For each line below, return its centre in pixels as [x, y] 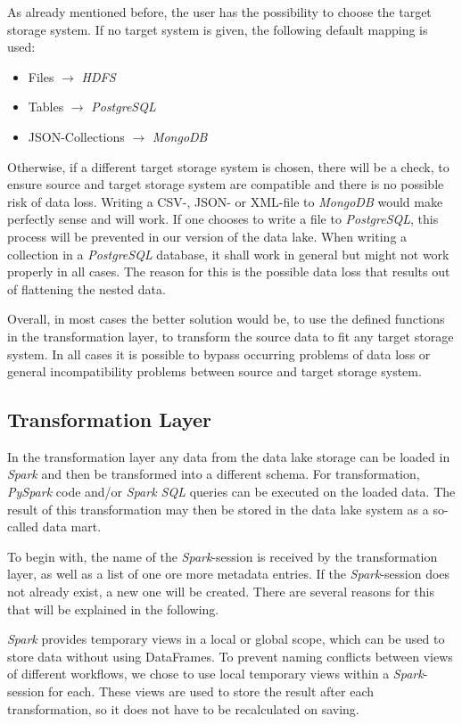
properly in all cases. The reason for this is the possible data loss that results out [229, 271]
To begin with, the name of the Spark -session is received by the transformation [223, 556]
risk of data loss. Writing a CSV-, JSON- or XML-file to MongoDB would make [225, 201]
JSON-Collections [76, 136]
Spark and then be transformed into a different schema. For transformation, [214, 474]
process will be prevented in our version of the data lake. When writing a [207, 236]
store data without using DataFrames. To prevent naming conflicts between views [230, 656]
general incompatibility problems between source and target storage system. [214, 371]
